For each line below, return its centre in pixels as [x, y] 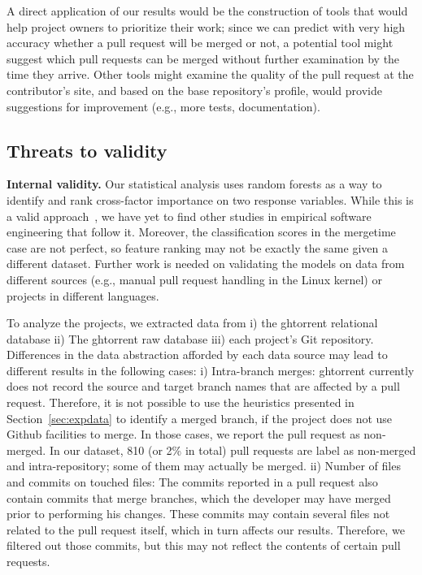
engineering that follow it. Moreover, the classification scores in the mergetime [201, 232]
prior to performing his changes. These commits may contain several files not [198, 514]
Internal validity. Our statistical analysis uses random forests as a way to [194, 184]
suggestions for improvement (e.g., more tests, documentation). [163, 106]
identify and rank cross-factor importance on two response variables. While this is [210, 199]
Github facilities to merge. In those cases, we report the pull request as [183, 434]
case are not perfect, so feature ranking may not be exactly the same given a [197, 247]
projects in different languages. [83, 295]
